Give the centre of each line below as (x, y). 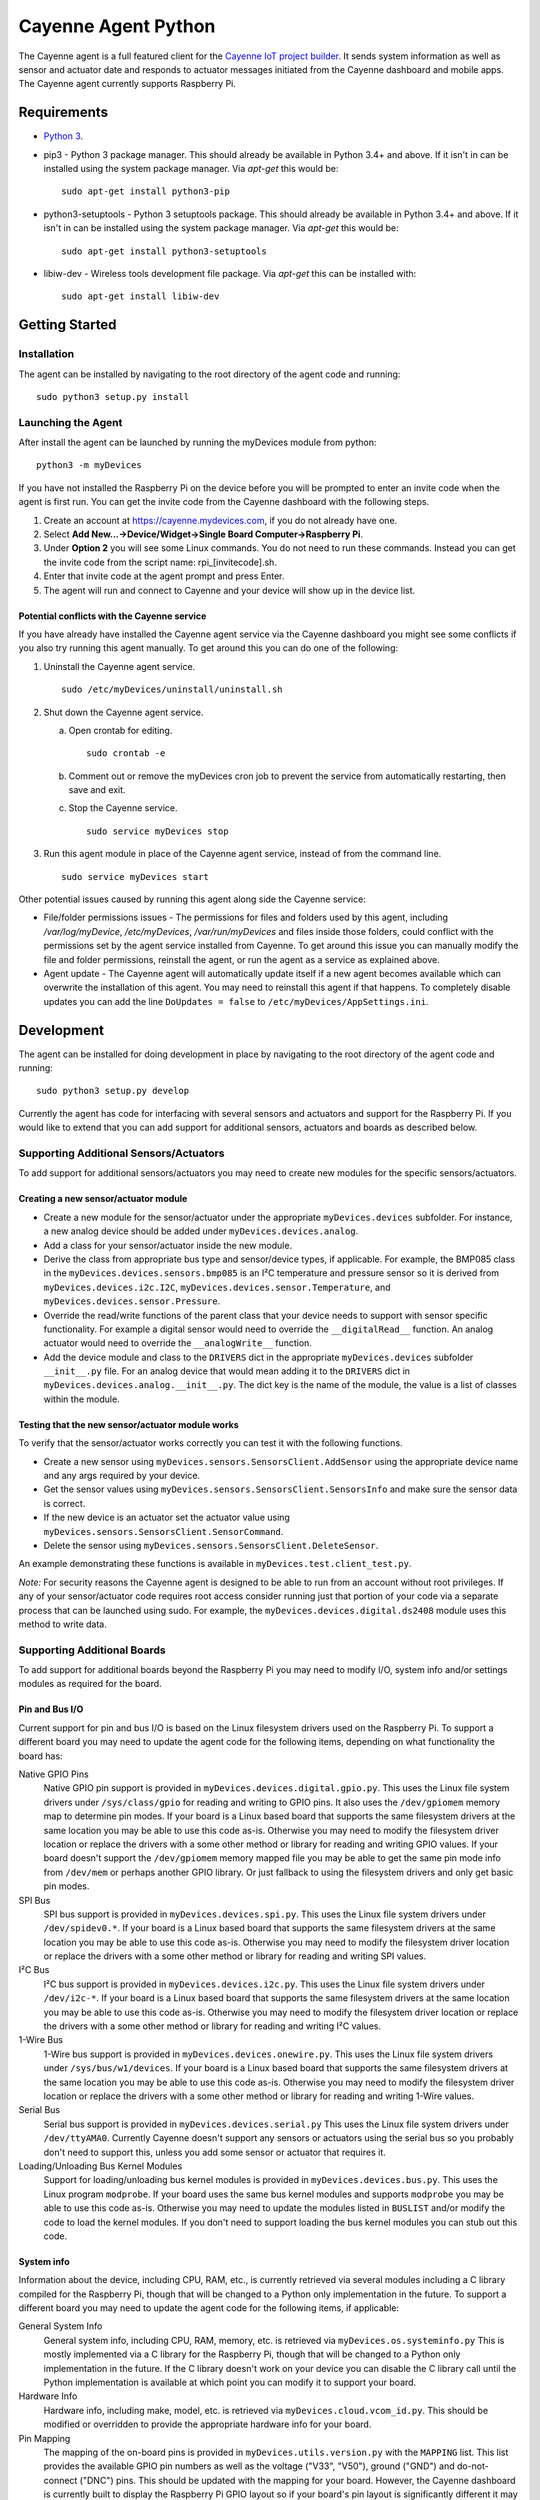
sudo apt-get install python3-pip (145, 191)
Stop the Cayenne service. (123, 808)
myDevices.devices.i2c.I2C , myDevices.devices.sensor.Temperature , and (217, 1287)
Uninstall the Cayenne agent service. (119, 666)
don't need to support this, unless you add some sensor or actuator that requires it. (215, 2152)
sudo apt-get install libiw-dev (140, 296)
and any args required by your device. (121, 1476)
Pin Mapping (44, 2438)
